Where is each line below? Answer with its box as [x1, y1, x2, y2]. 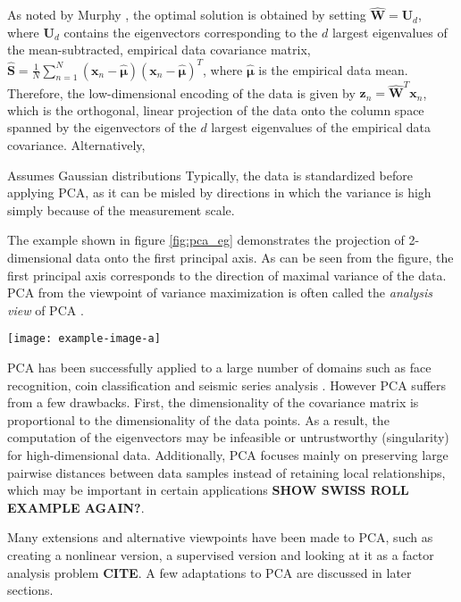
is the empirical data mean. [258, 60, 408, 79]
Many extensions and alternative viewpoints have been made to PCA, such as [7, 528, 433, 547]
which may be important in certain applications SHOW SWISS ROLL [7, 481, 409, 499]
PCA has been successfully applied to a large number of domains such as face [7, 358, 432, 376]
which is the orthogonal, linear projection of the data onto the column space [7, 100, 424, 119]
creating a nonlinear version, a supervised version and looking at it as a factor [7, 545, 434, 564]
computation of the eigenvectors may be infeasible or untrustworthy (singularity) [7, 428, 449, 447]
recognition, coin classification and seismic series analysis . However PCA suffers [7, 375, 447, 394]
